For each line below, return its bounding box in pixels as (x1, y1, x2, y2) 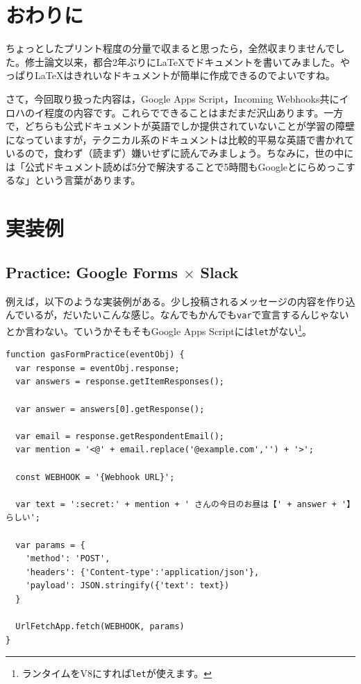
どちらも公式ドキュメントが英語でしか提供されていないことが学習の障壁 (24, 119, 355, 133)
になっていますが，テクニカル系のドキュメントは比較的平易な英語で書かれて (6, 132, 355, 146)
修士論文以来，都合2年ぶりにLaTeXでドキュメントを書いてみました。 (24, 54, 340, 69)
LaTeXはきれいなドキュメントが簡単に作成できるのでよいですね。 (34, 68, 335, 83)
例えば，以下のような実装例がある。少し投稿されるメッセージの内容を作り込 (6, 293, 355, 308)
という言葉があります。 (34, 173, 141, 187)
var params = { (15, 540, 85, 550)
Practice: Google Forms (6, 261, 178, 282)
